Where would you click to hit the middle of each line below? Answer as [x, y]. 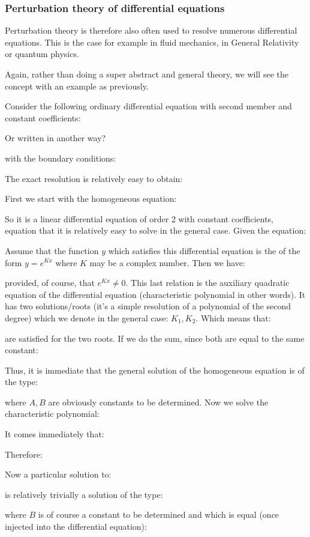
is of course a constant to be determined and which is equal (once [159, 514]
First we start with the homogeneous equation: [91, 199]
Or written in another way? [55, 138]
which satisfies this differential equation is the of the [204, 250]
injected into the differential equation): [76, 526]
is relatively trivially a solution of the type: [84, 494]
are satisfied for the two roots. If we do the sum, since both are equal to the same [155, 338]
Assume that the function [52, 250]
